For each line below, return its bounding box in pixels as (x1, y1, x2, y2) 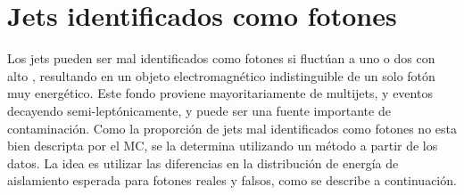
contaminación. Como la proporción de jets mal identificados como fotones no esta (7, 118, 457, 137)
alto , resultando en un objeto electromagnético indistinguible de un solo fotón (7, 66, 435, 85)
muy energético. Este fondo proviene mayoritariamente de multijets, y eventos (7, 84, 433, 102)
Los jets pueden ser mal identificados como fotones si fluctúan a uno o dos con (7, 49, 435, 68)
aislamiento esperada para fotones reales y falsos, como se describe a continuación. (7, 171, 457, 190)
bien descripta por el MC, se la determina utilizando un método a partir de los (7, 136, 438, 155)
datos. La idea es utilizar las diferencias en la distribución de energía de (7, 153, 399, 172)
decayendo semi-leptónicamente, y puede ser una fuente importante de (7, 101, 391, 119)
